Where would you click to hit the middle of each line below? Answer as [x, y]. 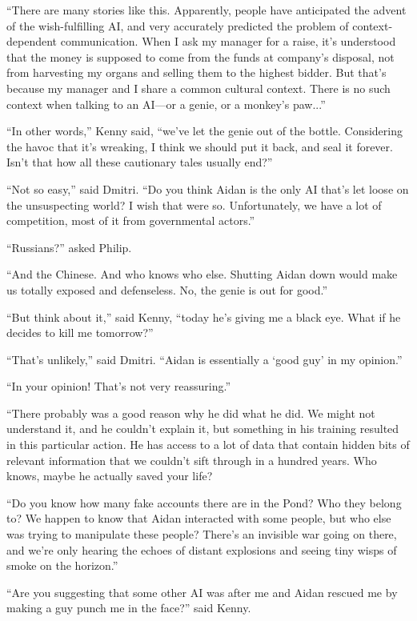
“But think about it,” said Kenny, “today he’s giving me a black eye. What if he [204, 317]
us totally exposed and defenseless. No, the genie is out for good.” [167, 289]
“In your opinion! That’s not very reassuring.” [119, 386]
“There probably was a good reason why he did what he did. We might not [191, 413]
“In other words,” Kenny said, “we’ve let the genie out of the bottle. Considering [204, 131]
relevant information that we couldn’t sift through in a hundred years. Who [192, 460]
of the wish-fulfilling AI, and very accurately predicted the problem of [178, 25]
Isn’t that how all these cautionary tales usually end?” [140, 162]
